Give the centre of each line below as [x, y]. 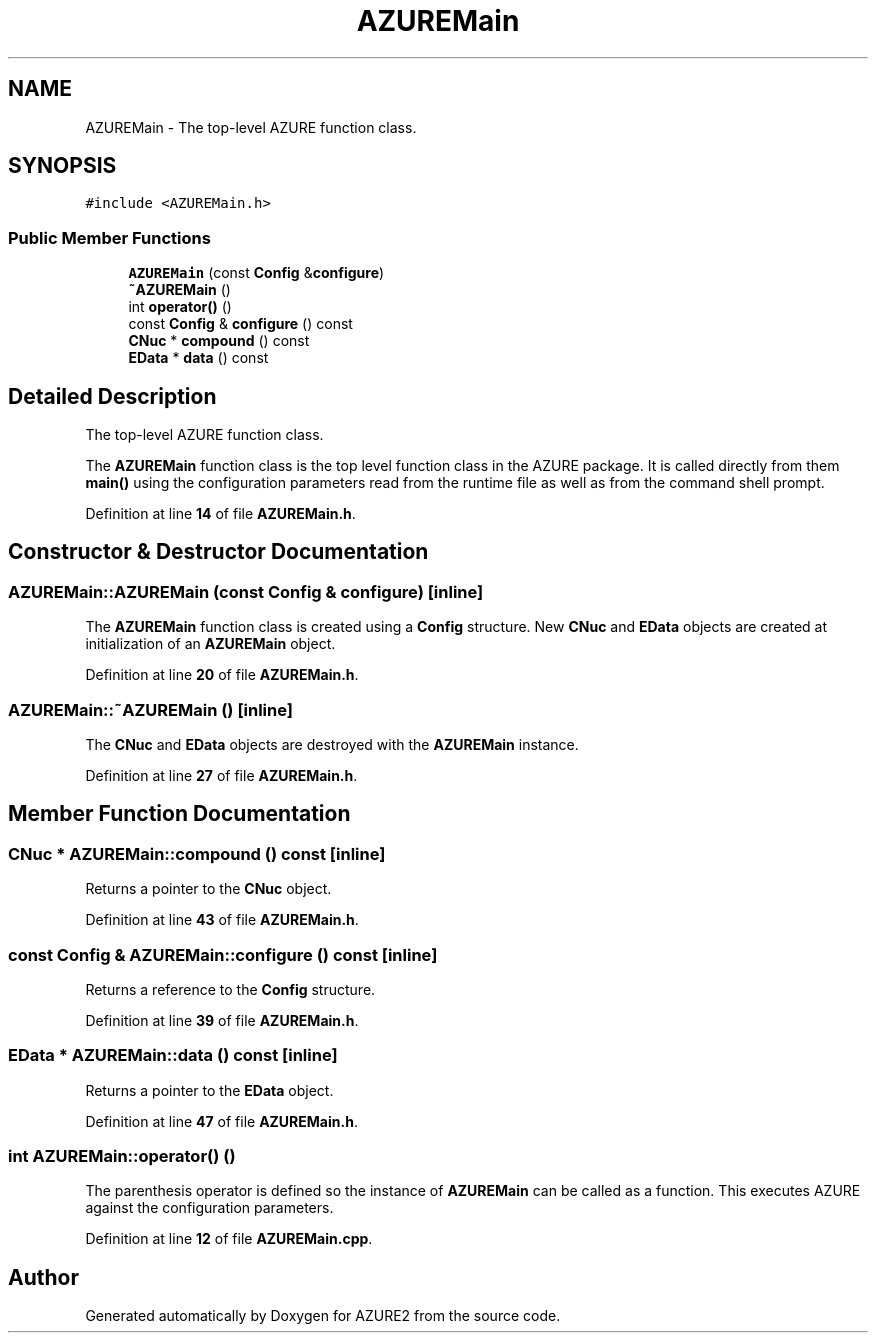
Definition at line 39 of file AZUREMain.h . [222, 1020]
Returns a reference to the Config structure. [230, 989]
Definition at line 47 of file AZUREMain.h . [221, 1121]
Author [43, 1277]
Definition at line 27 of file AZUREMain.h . [221, 775]
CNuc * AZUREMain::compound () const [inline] [197, 853]
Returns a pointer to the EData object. [209, 1090]
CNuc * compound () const [219, 341]
